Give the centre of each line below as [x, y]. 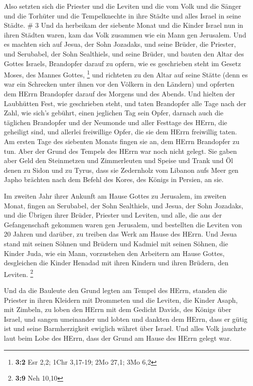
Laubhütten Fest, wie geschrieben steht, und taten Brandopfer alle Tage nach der [125, 103]
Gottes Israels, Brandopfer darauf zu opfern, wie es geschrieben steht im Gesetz [123, 63]
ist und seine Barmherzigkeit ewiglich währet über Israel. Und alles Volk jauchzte [125, 328]
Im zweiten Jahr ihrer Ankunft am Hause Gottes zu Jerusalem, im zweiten [115, 195]
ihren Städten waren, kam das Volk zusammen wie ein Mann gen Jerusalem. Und [125, 34]
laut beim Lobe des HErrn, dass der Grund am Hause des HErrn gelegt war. [118, 338]
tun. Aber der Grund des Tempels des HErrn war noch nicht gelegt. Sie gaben [120, 151]
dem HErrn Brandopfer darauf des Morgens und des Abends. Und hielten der [119, 93]
